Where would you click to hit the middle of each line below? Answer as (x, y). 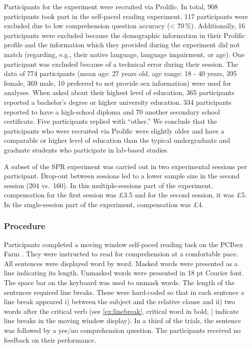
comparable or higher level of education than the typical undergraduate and (117, 140)
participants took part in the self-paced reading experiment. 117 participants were (126, 16)
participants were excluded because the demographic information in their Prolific (125, 35)
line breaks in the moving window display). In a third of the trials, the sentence (122, 320)
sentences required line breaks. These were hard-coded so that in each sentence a (124, 292)
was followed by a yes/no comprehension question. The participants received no (122, 330)
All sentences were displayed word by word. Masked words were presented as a (121, 263)
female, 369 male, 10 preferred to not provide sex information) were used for (118, 83)
